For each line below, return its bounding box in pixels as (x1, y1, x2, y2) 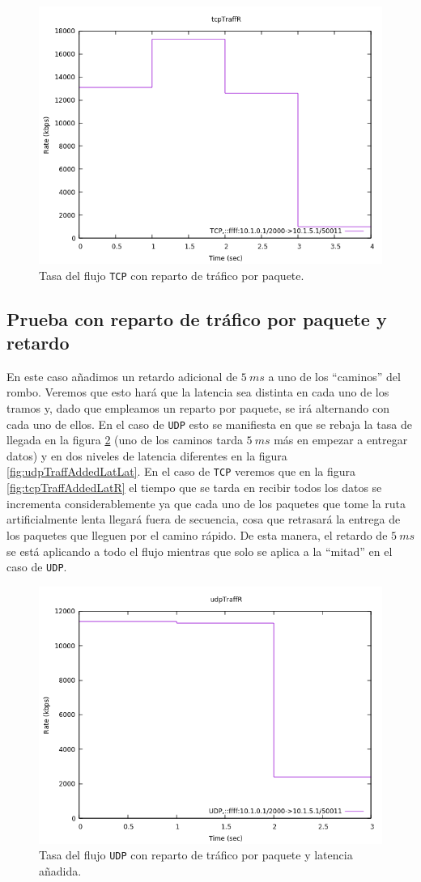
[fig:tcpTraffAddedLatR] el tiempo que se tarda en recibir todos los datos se (6, 479, 382, 496)
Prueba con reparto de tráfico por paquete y (6, 306, 387, 331)
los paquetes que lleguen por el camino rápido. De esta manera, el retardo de (6, 526, 388, 543)
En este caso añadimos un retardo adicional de (6, 367, 238, 384)
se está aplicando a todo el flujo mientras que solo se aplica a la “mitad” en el (6, 542, 393, 559)
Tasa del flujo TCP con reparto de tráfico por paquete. (39, 266, 304, 283)
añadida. (39, 863, 82, 879)
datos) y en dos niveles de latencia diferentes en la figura (6, 447, 287, 464)
